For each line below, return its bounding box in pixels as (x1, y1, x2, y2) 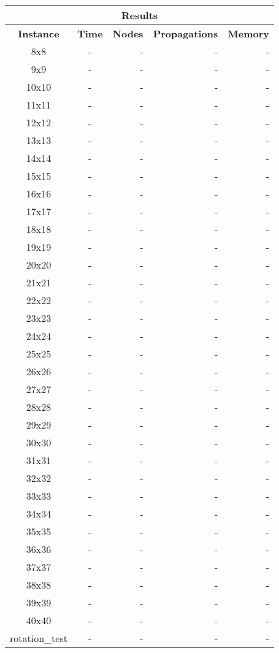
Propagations (153, 26, 218, 40)
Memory (227, 26, 269, 40)
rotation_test (10, 631, 67, 645)
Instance (18, 26, 59, 40)
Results (121, 8, 158, 22)
